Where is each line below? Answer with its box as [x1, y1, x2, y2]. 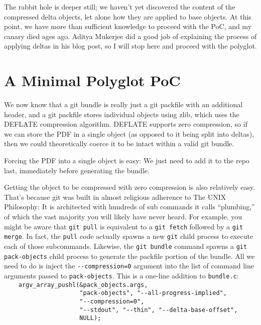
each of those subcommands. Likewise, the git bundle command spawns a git [4, 240, 247, 251]
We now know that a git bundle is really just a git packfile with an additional [4, 99, 243, 110]
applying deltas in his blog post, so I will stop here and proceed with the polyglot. [4, 41, 257, 51]
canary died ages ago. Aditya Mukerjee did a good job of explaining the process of [4, 31, 257, 41]
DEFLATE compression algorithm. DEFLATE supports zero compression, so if [4, 119, 247, 129]
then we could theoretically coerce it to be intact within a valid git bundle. [4, 138, 234, 149]
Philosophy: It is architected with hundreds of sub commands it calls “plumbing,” [4, 201, 255, 212]
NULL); [79, 314, 101, 322]
